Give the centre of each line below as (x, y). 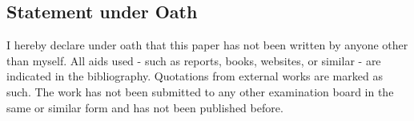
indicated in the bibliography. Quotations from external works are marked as (195, 76)
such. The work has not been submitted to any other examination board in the (200, 91)
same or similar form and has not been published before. (145, 107)
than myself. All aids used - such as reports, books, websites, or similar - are (194, 60)
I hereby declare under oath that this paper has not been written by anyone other (207, 45)
